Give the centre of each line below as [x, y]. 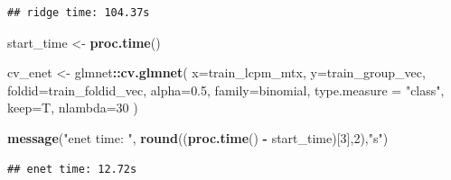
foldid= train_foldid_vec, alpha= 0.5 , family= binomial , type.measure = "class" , [226, 90]
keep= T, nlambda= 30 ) [73, 108]
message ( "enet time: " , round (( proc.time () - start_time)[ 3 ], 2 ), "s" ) [198, 137]
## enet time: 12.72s [72, 169]
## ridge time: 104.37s [79, 13]
